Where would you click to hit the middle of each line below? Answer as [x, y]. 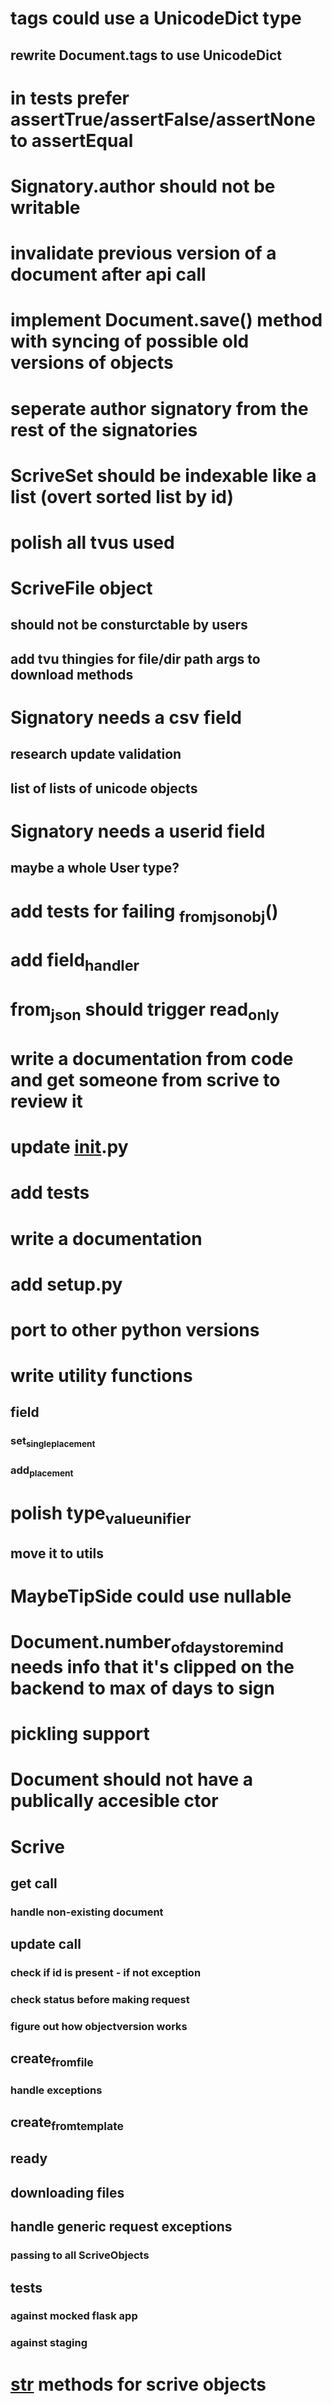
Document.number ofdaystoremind [147, 1644]
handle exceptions [56, 2090]
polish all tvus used [92, 542]
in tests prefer [70, 98]
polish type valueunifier [101, 1515]
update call [46, 1944]
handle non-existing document [87, 1912]
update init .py [69, 1147]
